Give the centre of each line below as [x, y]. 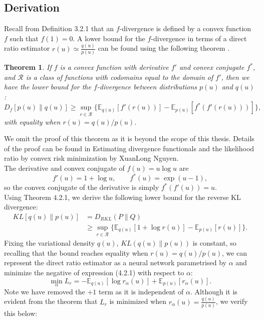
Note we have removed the [45, 291]
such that [24, 38]
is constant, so [214, 243]
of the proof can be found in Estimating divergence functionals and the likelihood [129, 148]
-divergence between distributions [147, 87]
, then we [235, 77]
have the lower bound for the [48, 87]
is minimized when [138, 301]
